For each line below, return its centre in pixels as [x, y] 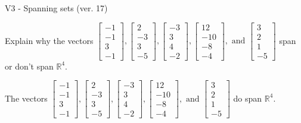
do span [248, 98]
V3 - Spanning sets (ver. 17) [56, 8]
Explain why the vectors [49, 40]
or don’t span [29, 66]
